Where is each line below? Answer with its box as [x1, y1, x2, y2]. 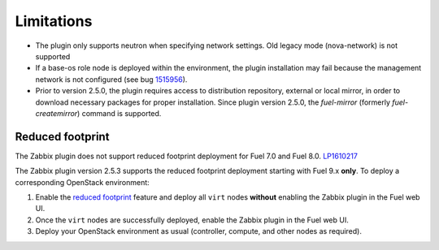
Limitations [15, 12, 93, 30]
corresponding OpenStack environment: [15, 177, 150, 187]
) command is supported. [77, 108, 162, 118]
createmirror [35, 108, 78, 118]
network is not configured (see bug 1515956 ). [35, 74, 188, 84]
